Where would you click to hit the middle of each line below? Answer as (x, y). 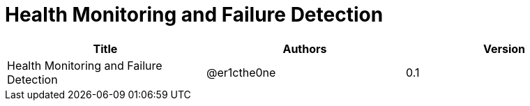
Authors (305, 48)
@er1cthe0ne (241, 72)
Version (504, 48)
